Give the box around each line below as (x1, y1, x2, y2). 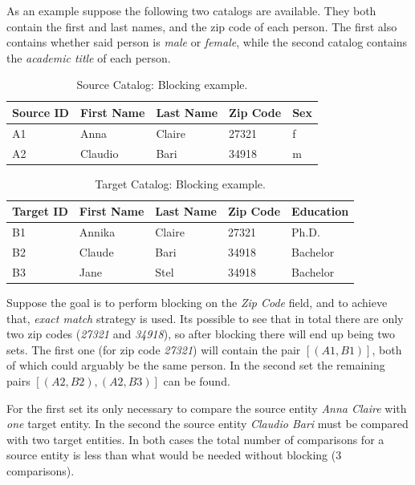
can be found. (163, 372, 230, 389)
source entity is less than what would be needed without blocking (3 (6, 447, 342, 463)
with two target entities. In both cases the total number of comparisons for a (6, 430, 384, 447)
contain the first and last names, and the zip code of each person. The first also (6, 18, 397, 34)
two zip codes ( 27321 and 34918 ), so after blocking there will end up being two (6, 325, 396, 342)
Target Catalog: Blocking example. (95, 175, 266, 192)
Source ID (12, 103, 69, 120)
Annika (79, 224, 116, 240)
